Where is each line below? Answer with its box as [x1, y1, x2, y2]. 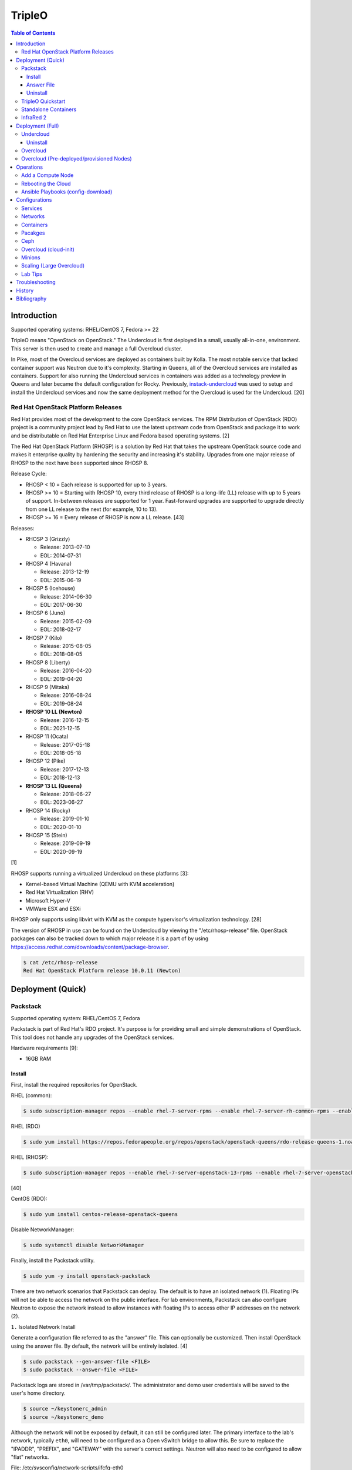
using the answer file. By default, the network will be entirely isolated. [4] [11, 1342, 188, 1349]
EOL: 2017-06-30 [40, 602, 82, 609]
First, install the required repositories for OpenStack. [11, 1081, 138, 1088]
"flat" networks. [11, 1453, 49, 1461]
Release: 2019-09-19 [40, 840, 91, 847]
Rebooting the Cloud [21, 180, 71, 187]
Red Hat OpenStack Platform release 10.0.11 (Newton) [23, 967, 181, 974]
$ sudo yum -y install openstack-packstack [23, 1273, 151, 1279]
